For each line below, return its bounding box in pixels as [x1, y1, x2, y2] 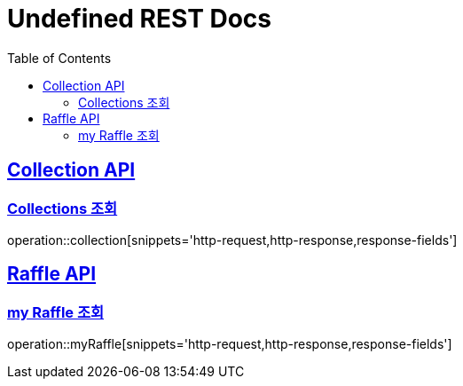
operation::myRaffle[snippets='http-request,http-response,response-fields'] [7, 336, 452, 352]
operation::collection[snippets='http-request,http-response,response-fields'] [7, 232, 458, 248]
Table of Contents [7, 50, 112, 66]
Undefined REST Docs [7, 4, 272, 34]
